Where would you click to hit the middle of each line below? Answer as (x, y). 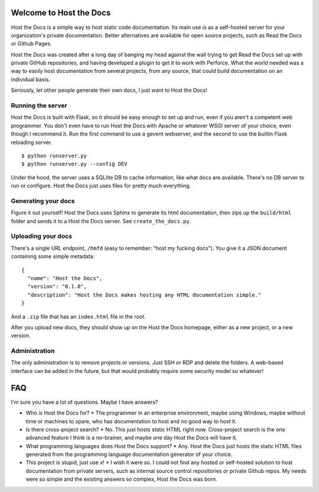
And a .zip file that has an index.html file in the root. (78, 316)
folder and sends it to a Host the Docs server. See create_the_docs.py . (101, 221)
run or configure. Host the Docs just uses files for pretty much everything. (101, 186)
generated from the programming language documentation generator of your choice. (129, 454)
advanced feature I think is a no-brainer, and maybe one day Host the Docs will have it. (131, 438)
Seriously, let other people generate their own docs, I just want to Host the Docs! (109, 90)
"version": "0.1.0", (57, 287)
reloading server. (32, 142)
